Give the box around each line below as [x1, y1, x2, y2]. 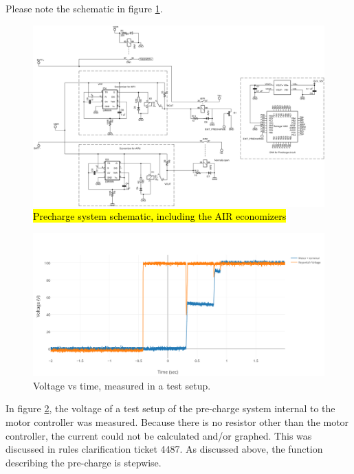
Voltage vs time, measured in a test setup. [33, 378, 211, 392]
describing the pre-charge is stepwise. [5, 455, 162, 469]
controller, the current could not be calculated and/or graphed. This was [5, 428, 312, 442]
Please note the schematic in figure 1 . [5, 1, 163, 15]
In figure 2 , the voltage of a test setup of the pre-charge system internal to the [5, 401, 335, 416]
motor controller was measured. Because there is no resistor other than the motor [5, 415, 349, 429]
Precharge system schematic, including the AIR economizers [33, 209, 287, 223]
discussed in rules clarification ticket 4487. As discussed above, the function [5, 442, 323, 456]
